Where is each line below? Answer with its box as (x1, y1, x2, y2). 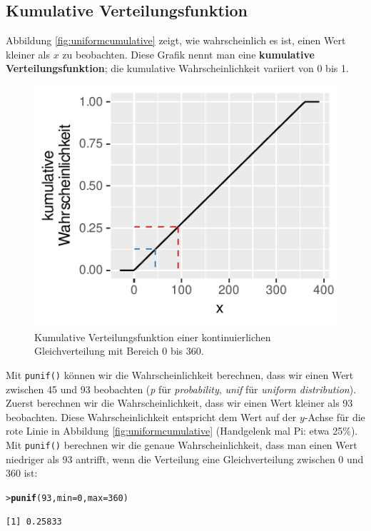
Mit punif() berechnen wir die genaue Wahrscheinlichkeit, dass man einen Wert (6, 438, 357, 452)
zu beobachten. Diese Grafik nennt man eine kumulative (62, 46, 315, 61)
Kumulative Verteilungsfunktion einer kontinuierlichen (34, 329, 271, 344)
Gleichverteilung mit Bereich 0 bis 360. (34, 343, 204, 358)
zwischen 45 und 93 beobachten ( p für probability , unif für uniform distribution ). (6, 381, 357, 396)
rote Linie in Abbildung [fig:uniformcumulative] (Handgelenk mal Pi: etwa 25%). (6, 423, 358, 438)
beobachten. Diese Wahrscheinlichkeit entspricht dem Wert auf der (6, 409, 297, 424)
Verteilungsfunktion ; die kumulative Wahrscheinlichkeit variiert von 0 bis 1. (6, 61, 349, 76)
